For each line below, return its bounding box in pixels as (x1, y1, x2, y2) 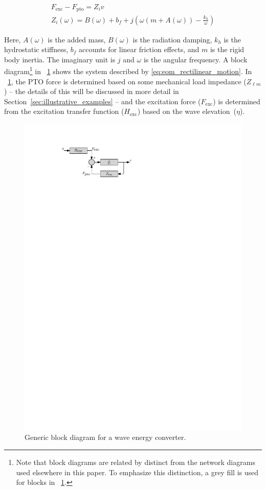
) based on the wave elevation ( (137, 106, 236, 116)
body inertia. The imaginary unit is (4, 54, 116, 64)
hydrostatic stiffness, (4, 44, 69, 55)
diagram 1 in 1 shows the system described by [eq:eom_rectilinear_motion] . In (4, 64, 252, 76)
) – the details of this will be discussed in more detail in (4, 86, 179, 97)
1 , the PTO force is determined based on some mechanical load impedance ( (8, 76, 247, 86)
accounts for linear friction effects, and (79, 44, 199, 55)
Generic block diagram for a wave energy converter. (25, 432, 186, 442)
